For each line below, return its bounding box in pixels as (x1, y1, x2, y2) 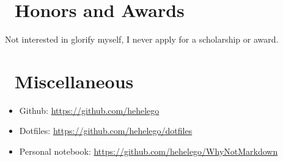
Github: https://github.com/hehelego (19, 104, 160, 116)
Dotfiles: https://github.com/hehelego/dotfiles (19, 124, 193, 137)
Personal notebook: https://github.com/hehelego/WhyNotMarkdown (19, 145, 278, 158)
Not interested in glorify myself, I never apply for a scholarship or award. (5, 33, 279, 46)
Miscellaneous (15, 68, 134, 93)
